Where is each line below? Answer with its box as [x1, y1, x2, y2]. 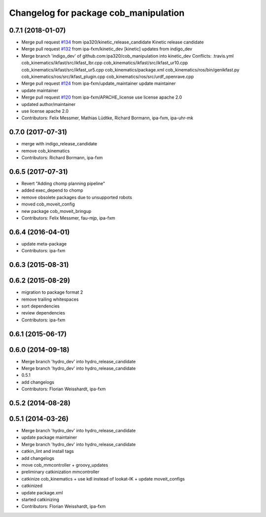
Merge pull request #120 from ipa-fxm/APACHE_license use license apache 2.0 [21, 94, 182, 101]
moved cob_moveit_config [21, 201, 75, 207]
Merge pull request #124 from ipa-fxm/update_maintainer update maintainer [21, 80, 176, 86]
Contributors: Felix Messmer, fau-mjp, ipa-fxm [21, 215, 115, 221]
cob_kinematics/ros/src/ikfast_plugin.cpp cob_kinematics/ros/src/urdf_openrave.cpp [21, 74, 194, 80]
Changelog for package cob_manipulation [9, 7, 185, 18]
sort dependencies [21, 303, 60, 309]
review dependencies [21, 310, 66, 316]
